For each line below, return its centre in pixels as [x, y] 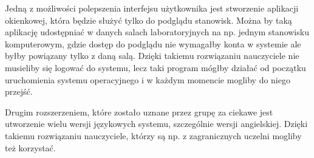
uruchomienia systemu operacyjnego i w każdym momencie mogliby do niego [148, 79]
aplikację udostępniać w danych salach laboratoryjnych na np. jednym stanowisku [157, 32]
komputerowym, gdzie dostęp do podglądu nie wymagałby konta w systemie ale [153, 43]
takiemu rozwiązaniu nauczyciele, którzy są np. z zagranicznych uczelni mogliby [153, 135]
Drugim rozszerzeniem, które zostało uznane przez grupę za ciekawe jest [139, 112]
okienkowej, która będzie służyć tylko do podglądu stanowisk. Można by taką [148, 20]
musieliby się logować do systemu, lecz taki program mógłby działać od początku [155, 67]
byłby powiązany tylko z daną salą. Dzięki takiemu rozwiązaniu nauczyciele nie [152, 56]
